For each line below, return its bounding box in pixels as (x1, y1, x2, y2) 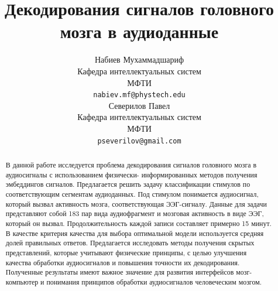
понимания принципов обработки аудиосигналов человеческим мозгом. (46, 276, 262, 286)
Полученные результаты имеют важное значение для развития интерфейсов (5, 267, 234, 277)
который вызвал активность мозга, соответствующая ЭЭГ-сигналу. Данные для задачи (5, 198, 267, 208)
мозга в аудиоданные (60, 19, 219, 43)
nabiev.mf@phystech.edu (93, 91, 186, 100)
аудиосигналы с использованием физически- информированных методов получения (5, 169, 258, 179)
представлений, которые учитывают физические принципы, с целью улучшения (5, 247, 247, 257)
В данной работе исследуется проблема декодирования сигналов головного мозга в (5, 159, 257, 169)
